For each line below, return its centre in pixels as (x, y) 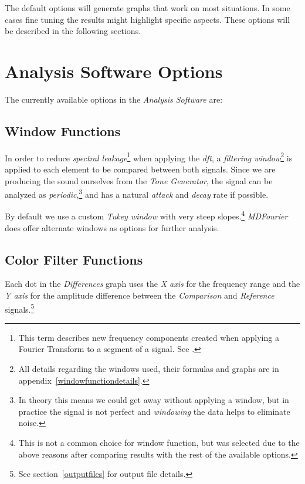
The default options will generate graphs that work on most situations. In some (148, 8)
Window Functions (63, 131)
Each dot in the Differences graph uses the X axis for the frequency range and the (152, 284)
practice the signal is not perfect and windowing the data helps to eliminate (154, 411)
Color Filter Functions (74, 259)
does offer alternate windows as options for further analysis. (112, 227)
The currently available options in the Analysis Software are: (114, 99)
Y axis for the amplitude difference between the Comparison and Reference (140, 295)
